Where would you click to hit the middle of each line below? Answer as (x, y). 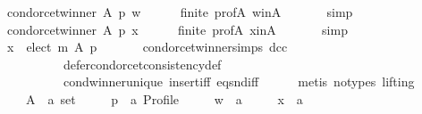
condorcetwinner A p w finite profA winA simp (180, 12)
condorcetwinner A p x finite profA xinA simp (177, 29)
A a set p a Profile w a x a (164, 98)
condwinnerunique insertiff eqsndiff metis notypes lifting (239, 81)
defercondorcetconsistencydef (142, 64)
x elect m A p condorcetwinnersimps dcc (147, 47)
